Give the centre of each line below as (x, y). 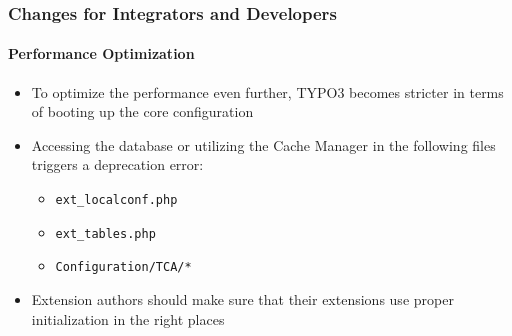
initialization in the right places (128, 318)
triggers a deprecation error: (117, 164)
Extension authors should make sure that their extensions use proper (242, 298)
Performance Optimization (101, 53)
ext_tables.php (105, 233)
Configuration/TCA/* (123, 267)
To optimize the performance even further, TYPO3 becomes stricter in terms (267, 91)
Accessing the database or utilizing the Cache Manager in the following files (263, 144)
